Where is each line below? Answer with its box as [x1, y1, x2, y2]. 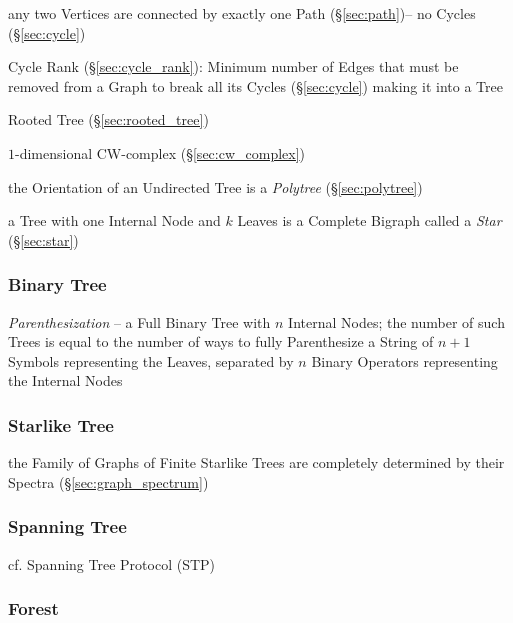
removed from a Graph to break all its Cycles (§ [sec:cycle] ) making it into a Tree [8, 75, 503, 96]
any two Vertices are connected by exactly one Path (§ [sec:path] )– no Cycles [8, 3, 476, 23]
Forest [8, 596, 59, 621]
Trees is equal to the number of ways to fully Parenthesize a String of [8, 331, 434, 352]
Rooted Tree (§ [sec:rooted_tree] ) [8, 109, 209, 130]
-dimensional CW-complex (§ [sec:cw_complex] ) [15, 142, 306, 163]
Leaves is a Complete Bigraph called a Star [237, 210, 502, 231]
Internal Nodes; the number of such [288, 311, 505, 332]
